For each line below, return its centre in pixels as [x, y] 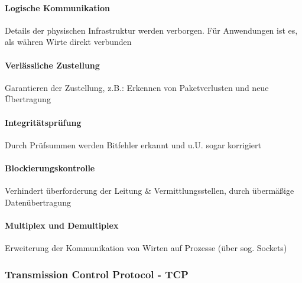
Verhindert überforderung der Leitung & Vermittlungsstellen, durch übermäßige [150, 191]
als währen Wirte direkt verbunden [68, 42]
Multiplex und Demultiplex [62, 225]
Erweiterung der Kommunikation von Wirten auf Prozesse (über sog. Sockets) [146, 248]
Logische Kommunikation [57, 7]
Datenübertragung [38, 202]
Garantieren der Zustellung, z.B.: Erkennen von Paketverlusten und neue [137, 87]
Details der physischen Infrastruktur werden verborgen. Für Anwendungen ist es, [151, 30]
